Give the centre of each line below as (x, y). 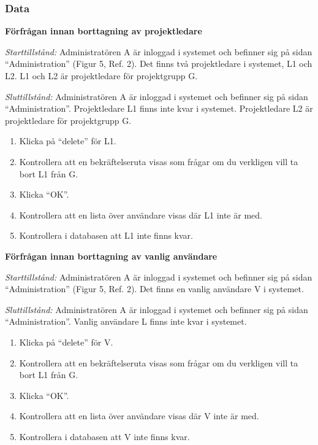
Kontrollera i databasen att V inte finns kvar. (104, 436)
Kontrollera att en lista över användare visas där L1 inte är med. (141, 215)
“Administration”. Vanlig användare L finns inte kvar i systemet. (126, 321)
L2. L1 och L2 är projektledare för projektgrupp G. (101, 75)
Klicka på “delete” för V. (66, 342)
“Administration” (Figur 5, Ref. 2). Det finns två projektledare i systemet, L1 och (159, 64)
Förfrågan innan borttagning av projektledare (104, 31)
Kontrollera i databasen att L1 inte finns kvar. (106, 235)
